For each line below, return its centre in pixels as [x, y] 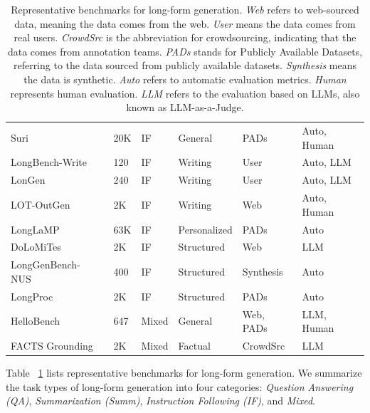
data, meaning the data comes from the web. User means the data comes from [185, 23]
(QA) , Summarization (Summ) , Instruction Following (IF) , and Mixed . [160, 401]
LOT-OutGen [41, 204]
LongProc [32, 296]
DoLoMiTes [36, 247]
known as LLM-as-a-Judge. [185, 107]
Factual [194, 345]
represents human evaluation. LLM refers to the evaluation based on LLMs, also [185, 93]
